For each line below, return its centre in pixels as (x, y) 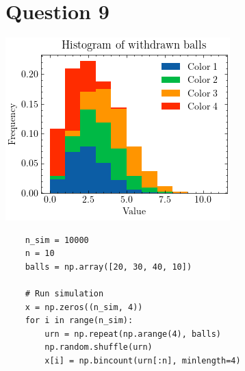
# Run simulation (64, 294)
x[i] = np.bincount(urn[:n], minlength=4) (143, 361)
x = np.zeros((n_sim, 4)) (84, 307)
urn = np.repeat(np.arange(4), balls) (133, 334)
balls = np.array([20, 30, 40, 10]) (108, 267)
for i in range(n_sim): (79, 321)
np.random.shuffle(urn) (99, 347)
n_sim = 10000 (57, 240)
